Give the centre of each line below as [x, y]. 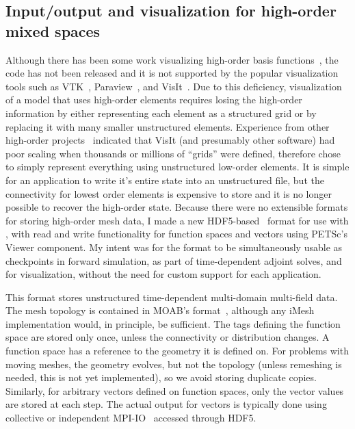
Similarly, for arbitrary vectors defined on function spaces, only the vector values [175, 390]
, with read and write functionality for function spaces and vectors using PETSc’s [176, 234]
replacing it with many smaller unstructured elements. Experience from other [168, 126]
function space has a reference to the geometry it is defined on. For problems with [177, 351]
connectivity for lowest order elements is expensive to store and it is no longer [169, 193]
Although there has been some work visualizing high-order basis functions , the [172, 59]
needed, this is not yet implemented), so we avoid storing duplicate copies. [161, 377]
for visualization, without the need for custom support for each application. [163, 274]
